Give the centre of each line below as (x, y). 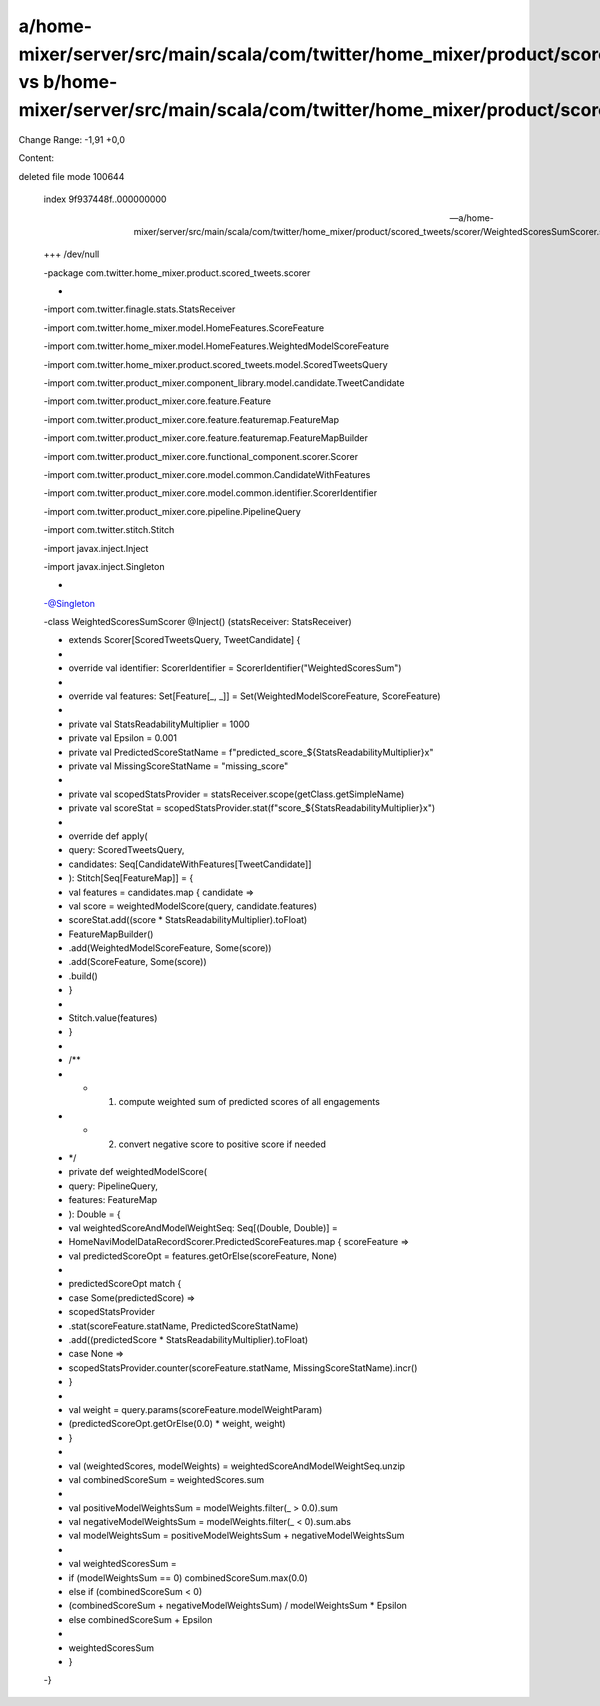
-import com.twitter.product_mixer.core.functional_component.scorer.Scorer (201, 456)
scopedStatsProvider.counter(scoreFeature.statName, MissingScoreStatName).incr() (243, 1367)
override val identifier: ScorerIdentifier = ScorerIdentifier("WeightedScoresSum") (235, 668)
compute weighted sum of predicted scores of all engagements (249, 1102)
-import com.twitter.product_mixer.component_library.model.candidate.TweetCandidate (224, 383)
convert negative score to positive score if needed (222, 1144)
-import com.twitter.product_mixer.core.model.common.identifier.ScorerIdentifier (210, 493)
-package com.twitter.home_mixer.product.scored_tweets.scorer (177, 272)
